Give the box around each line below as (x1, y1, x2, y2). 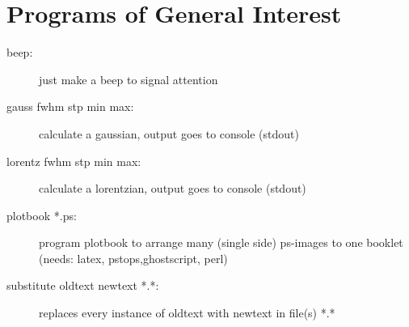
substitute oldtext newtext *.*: (6, 277, 159, 294)
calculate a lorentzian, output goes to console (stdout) (39, 180, 306, 197)
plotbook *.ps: (6, 206, 77, 223)
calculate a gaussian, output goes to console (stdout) (39, 125, 299, 142)
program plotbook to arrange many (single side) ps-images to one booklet (39, 234, 403, 251)
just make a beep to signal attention (39, 70, 218, 87)
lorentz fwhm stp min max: (6, 152, 141, 169)
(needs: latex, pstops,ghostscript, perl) (39, 249, 228, 266)
